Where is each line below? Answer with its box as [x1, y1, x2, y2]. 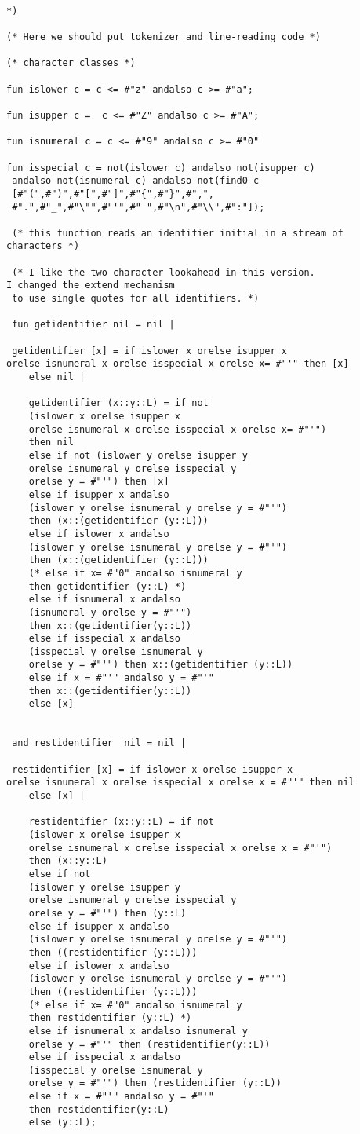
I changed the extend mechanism [6, 280, 175, 291]
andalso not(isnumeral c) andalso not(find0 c [12, 175, 260, 187]
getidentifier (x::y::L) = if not [28, 397, 209, 409]
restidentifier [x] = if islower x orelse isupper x [12, 763, 293, 775]
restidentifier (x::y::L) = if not [28, 816, 214, 828]
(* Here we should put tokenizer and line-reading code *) [6, 31, 321, 42]
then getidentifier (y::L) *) [28, 580, 187, 592]
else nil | [28, 371, 85, 383]
